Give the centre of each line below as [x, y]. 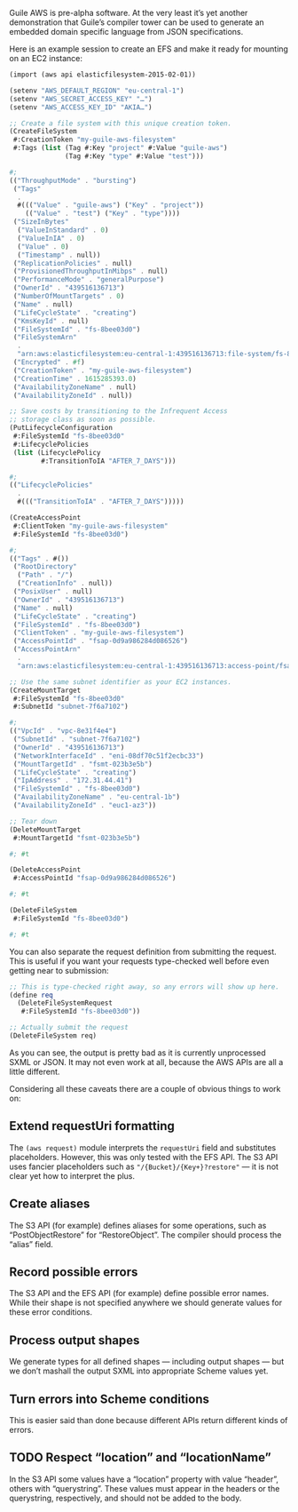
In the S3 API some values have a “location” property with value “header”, [144, 1479]
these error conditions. [51, 1312]
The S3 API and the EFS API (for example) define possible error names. [139, 1293]
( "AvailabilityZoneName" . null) [75, 387]
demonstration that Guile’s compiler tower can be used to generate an [137, 22]
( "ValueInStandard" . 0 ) [63, 230]
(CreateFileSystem [43, 131]
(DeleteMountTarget [45, 830]
